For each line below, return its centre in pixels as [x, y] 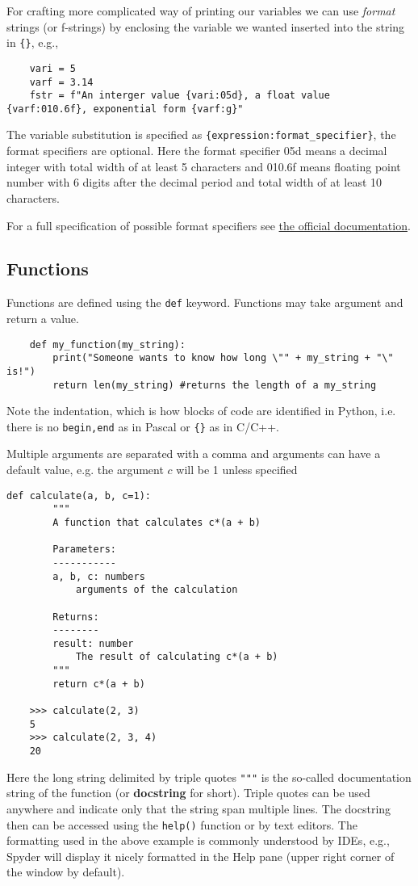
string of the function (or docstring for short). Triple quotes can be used [188, 793]
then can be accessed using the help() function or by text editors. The [182, 824]
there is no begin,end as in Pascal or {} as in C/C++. [143, 426]
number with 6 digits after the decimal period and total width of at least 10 [194, 182]
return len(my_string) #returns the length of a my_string [215, 385]
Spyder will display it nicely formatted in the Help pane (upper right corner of [201, 856]
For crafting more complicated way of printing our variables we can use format [201, 10]
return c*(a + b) [99, 684]
